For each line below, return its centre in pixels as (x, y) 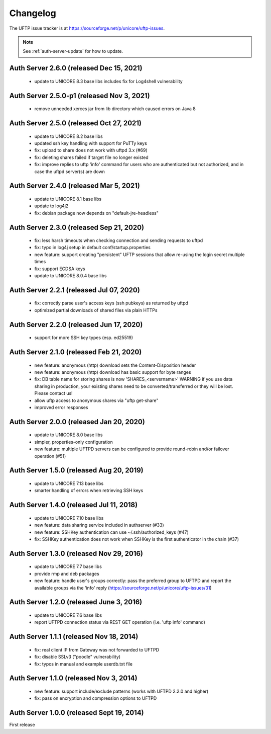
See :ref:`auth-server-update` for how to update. (73, 51)
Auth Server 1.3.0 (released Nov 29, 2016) (76, 553)
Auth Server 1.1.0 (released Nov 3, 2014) (73, 678)
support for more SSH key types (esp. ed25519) (84, 338)
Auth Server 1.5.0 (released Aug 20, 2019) (77, 470)
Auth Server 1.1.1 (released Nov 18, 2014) (74, 637)
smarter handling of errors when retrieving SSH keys (89, 491)
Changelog (33, 13)
